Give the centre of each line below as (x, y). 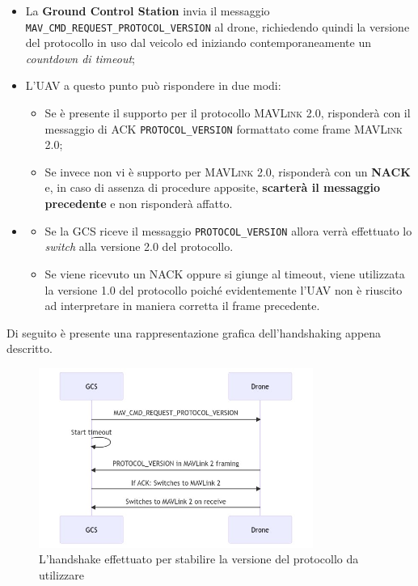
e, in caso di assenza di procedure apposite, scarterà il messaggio (212, 187)
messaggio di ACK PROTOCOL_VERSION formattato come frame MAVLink (224, 128)
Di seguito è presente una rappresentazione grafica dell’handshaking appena (194, 332)
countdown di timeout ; (80, 58)
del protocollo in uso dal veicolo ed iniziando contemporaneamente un (198, 42)
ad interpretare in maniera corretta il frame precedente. (182, 306)
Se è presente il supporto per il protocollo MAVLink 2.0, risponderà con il (228, 113)
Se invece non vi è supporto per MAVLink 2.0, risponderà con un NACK (228, 171)
